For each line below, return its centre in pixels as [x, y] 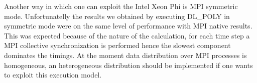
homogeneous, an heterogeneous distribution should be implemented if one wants [128, 65]
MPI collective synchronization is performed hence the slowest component [117, 45]
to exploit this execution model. [53, 75]
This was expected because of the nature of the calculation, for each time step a [127, 35]
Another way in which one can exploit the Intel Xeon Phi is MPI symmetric [121, 6]
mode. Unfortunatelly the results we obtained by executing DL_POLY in [117, 16]
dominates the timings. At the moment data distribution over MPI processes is [125, 55]
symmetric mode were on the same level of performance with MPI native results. [128, 26]
